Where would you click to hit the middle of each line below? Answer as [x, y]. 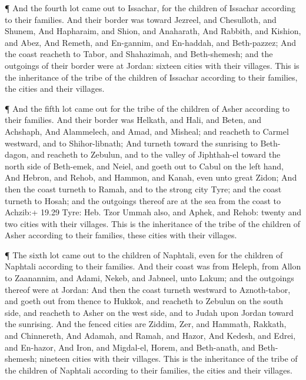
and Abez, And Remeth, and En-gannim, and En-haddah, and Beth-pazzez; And [151, 42]
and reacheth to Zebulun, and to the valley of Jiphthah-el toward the [156, 154]
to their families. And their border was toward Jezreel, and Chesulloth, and [141, 19]
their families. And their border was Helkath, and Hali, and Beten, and [133, 120]
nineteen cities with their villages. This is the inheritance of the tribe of [169, 359]
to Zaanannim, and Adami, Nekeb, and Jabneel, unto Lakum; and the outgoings [149, 278]
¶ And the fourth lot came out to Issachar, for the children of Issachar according [150, 8]
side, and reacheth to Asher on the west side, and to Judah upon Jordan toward [149, 312]
